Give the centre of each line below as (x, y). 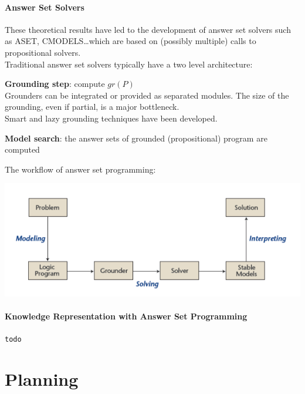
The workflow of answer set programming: (80, 169)
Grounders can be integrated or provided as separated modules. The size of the (147, 95)
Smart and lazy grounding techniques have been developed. (111, 118)
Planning (42, 379)
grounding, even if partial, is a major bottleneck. (92, 107)
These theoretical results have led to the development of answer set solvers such (148, 29)
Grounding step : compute (55, 84)
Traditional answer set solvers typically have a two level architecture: (129, 64)
